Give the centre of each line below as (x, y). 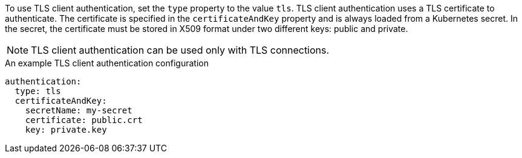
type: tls (38, 91)
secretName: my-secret (79, 110)
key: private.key (66, 130)
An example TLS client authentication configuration (107, 63)
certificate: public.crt (84, 120)
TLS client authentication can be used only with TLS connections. (180, 50)
